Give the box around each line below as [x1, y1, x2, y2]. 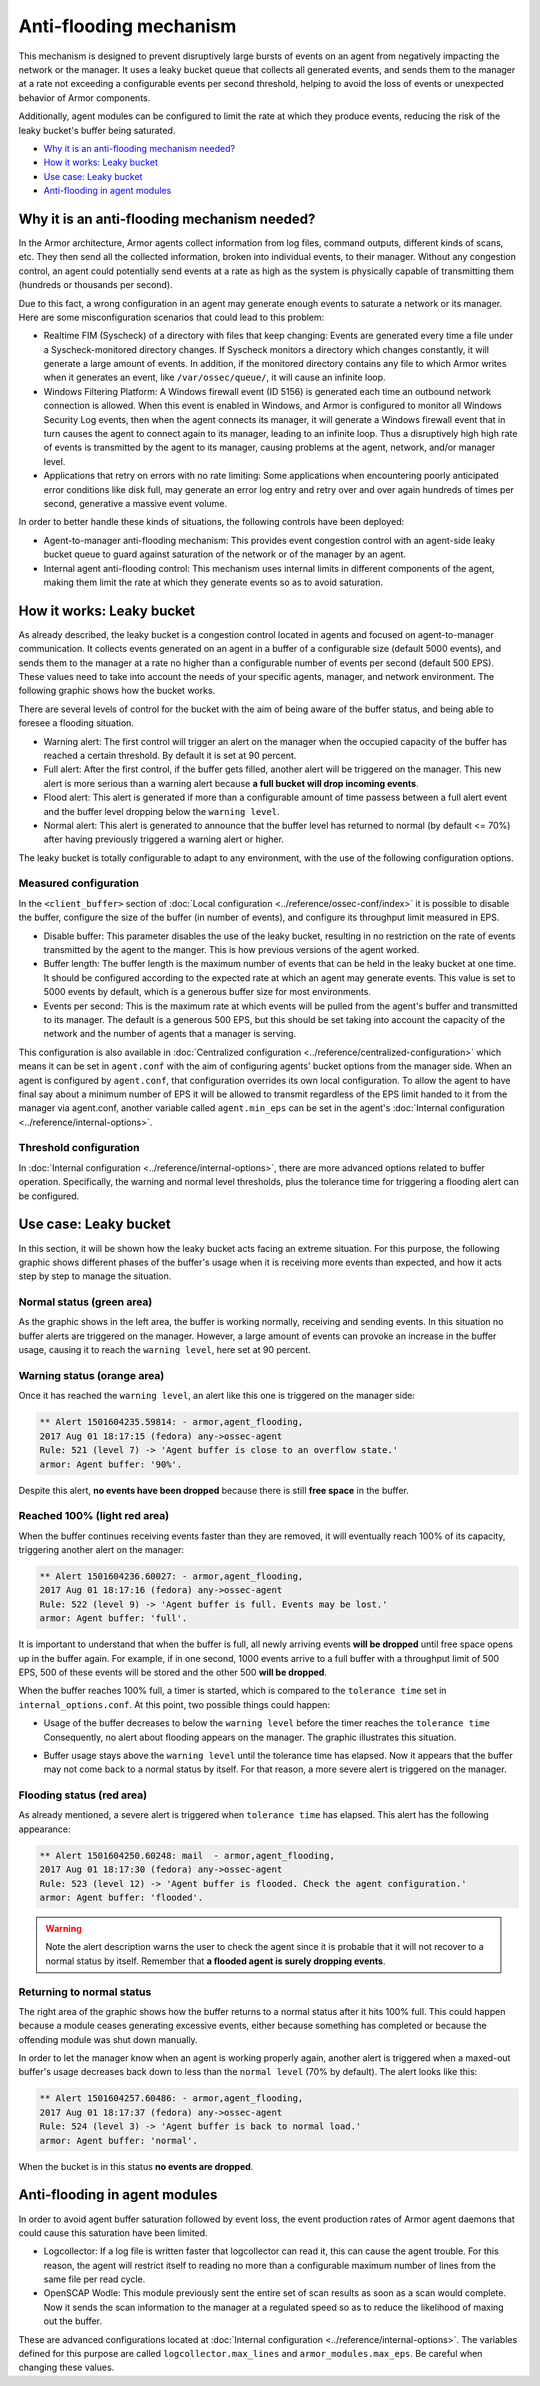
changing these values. [18, 2361, 115, 2374]
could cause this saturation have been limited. [18, 2226, 209, 2239]
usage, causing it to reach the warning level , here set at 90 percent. [18, 1344, 311, 1356]
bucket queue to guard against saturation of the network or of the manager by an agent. [43, 548, 407, 560]
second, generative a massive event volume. [43, 498, 228, 509]
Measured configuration [18, 876, 140, 890]
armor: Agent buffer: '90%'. [39, 1458, 183, 1470]
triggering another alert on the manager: [18, 1544, 185, 1556]
